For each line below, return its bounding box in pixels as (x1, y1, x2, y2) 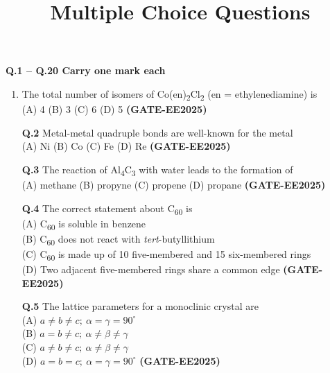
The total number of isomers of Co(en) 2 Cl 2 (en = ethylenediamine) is (21, 86, 318, 103)
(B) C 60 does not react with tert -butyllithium (21, 231, 215, 248)
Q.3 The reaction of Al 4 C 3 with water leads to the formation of (21, 162, 293, 178)
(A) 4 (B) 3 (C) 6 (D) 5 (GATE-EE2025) (21, 102, 207, 116)
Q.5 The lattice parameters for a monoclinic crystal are (21, 299, 259, 313)
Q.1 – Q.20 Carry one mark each (6, 63, 166, 78)
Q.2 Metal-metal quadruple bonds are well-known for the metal (21, 125, 293, 139)
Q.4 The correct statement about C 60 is (21, 200, 193, 217)
